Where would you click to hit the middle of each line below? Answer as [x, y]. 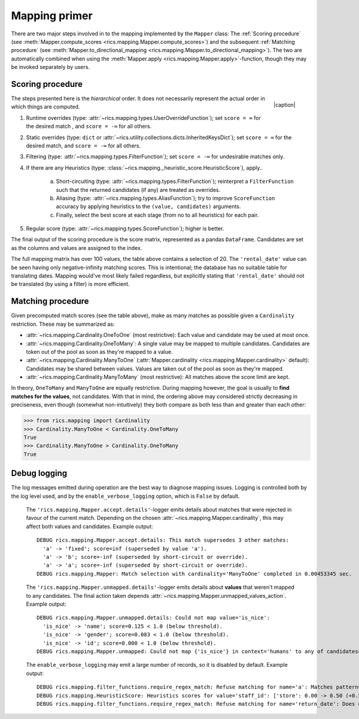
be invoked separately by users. [50, 67]
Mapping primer [52, 16]
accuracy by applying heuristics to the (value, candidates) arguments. [148, 206]
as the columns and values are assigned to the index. [77, 248]
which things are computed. [45, 107]
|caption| [284, 104]
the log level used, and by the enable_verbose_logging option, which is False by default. [125, 496]
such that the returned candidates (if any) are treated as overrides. [138, 189]
